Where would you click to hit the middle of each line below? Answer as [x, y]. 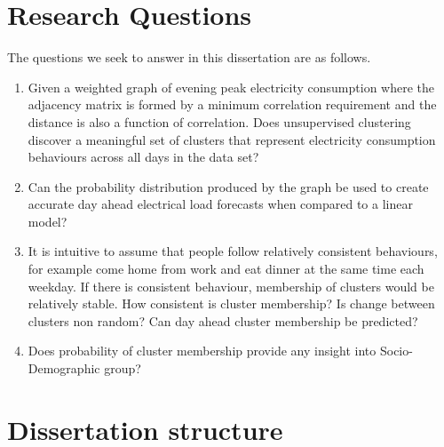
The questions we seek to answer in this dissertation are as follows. [189, 57]
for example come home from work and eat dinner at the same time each [226, 269]
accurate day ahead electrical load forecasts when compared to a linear [220, 204]
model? [48, 221]
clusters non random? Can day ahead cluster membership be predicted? [223, 320]
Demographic [64, 368]
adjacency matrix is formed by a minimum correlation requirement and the [232, 104]
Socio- [396, 351]
